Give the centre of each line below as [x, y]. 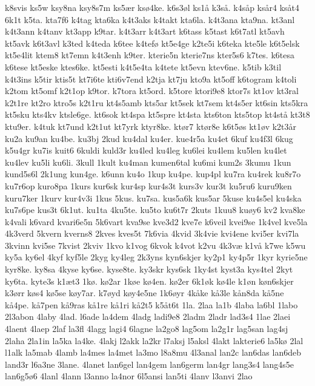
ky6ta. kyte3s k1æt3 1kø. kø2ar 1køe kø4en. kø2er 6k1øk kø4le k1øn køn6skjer [149, 281]
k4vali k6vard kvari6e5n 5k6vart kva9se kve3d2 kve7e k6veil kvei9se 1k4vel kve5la [156, 221]
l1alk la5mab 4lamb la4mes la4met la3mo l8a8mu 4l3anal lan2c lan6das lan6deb [153, 352]
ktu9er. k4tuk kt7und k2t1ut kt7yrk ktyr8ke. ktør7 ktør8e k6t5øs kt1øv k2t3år [151, 126]
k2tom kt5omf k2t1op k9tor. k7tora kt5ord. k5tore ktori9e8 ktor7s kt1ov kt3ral [152, 91]
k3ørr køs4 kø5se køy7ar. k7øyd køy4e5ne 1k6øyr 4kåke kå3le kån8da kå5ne [144, 293]
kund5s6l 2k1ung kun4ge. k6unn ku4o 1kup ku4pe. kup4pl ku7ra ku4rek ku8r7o [153, 174]
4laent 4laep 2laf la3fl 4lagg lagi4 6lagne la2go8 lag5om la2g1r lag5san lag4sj [147, 329]
